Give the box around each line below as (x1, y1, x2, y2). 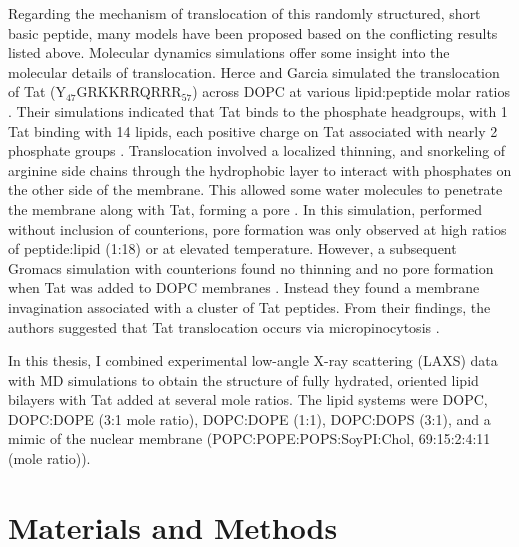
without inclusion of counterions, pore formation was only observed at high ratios (8, 218, 507, 239)
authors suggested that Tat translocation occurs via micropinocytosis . (8, 316, 440, 337)
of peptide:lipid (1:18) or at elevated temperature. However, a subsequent (8, 238, 457, 259)
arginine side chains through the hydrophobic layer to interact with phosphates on (8, 159, 512, 180)
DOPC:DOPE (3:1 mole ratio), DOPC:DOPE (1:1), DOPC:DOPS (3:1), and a (8, 408, 491, 429)
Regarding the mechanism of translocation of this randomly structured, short (8, 3, 481, 23)
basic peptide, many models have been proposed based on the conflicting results (8, 22, 498, 43)
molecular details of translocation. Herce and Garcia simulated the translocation (8, 61, 500, 82)
